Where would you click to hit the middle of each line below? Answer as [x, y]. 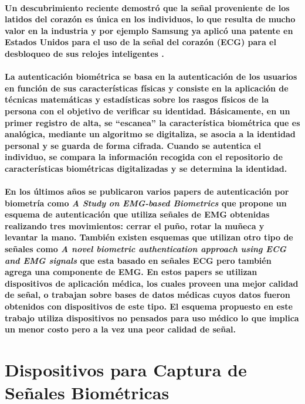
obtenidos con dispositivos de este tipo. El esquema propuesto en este [149, 306]
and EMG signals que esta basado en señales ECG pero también [138, 260]
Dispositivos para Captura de [126, 369]
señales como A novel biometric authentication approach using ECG [146, 249]
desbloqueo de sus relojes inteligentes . [84, 53]
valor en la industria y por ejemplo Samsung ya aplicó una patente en [149, 30]
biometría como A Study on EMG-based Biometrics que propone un [146, 203]
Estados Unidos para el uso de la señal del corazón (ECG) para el [140, 42]
